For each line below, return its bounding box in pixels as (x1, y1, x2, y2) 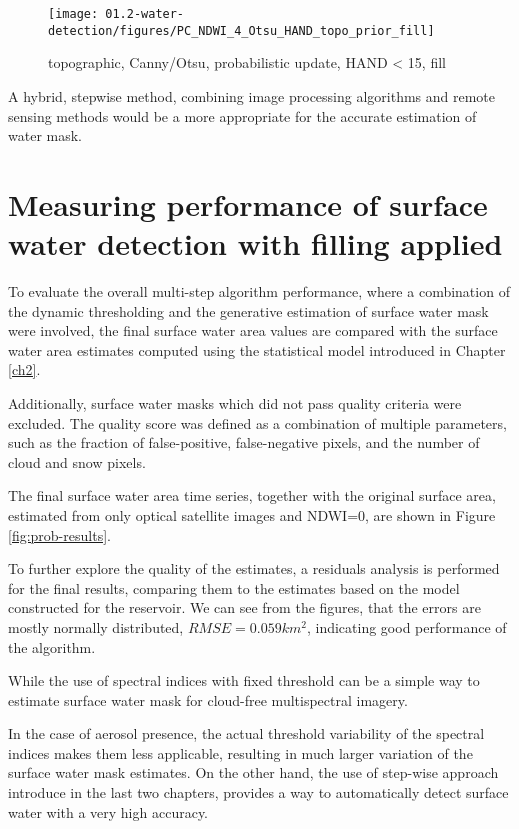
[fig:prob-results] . (8, 524, 111, 545)
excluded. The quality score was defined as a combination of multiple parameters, (8, 412, 507, 433)
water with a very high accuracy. (8, 801, 209, 822)
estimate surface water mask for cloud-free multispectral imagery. (8, 689, 408, 710)
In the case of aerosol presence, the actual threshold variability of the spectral (8, 723, 485, 744)
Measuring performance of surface (8, 183, 488, 224)
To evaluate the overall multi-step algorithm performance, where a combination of (8, 281, 510, 301)
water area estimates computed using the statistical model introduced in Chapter (8, 339, 506, 360)
